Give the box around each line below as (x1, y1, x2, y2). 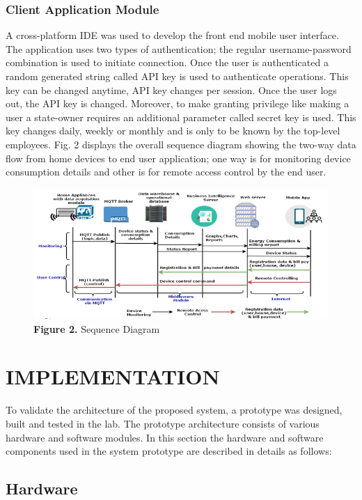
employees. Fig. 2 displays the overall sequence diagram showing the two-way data (6, 136, 356, 151)
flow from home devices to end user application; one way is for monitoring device (6, 150, 351, 165)
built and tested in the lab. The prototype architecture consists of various (6, 416, 320, 430)
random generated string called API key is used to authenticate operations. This (6, 69, 349, 83)
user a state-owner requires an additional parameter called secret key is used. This (6, 109, 356, 124)
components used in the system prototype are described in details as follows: (6, 444, 332, 458)
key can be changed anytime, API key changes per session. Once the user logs (6, 82, 337, 97)
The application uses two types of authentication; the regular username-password (6, 41, 352, 56)
